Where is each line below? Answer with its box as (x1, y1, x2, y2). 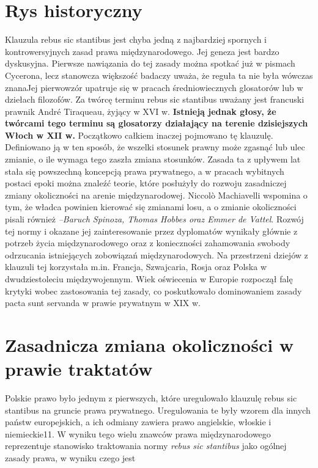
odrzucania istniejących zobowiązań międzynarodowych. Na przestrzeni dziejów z (5, 248, 308, 261)
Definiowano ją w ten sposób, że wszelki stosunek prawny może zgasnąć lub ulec (5, 141, 305, 153)
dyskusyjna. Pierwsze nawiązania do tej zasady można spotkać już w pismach (5, 57, 295, 70)
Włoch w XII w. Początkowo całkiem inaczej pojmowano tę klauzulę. (5, 128, 273, 141)
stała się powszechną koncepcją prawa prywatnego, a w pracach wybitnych (5, 164, 284, 177)
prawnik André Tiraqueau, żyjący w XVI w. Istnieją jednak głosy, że (5, 104, 276, 117)
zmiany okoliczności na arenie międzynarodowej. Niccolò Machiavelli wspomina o (5, 188, 308, 201)
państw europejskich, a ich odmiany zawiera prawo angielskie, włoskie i (5, 415, 272, 428)
